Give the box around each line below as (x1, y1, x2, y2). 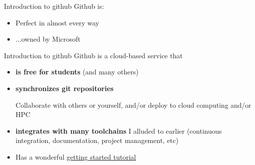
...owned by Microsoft (15, 34, 81, 44)
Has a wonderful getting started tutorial (15, 151, 136, 162)
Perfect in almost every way (15, 17, 99, 27)
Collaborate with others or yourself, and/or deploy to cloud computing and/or (15, 99, 252, 110)
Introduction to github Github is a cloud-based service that (4, 50, 183, 60)
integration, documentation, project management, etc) (15, 135, 179, 145)
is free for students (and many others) (15, 67, 139, 77)
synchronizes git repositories (15, 83, 114, 93)
